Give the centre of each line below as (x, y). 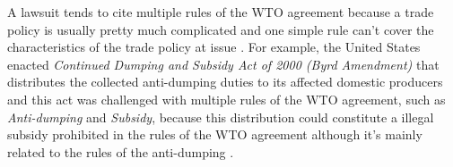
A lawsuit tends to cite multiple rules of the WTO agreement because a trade (221, 12)
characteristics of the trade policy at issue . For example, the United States (214, 47)
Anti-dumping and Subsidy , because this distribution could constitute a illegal (221, 117)
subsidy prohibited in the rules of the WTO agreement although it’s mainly (215, 134)
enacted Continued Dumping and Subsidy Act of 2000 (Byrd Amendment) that (223, 64)
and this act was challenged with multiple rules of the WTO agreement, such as (226, 99)
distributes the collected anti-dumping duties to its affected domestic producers (225, 82)
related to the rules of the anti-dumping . (121, 151)
